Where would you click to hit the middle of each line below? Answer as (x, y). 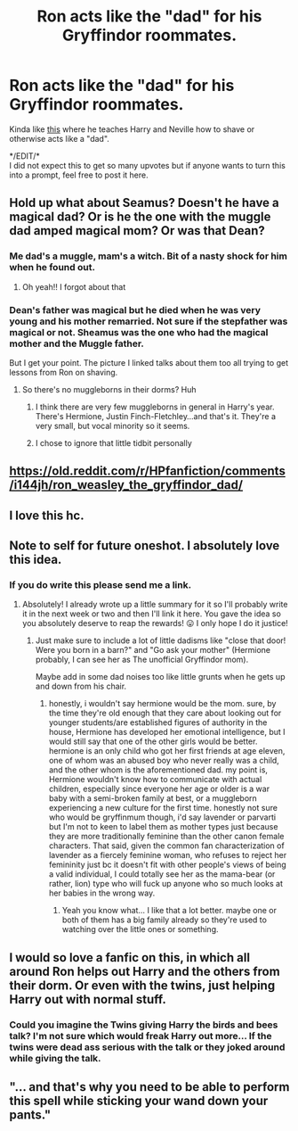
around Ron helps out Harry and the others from (145, 971)
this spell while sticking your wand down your (139, 1101)
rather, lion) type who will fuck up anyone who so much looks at (165, 884)
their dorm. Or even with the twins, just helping (142, 985)
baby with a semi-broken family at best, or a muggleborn (153, 798)
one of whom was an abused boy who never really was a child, (164, 761)
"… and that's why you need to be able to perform (149, 1087)
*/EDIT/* (24, 156)
